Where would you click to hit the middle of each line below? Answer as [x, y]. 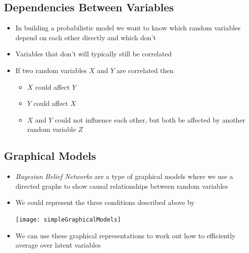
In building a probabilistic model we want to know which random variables [128, 28]
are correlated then [145, 70]
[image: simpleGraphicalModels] [68, 219]
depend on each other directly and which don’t [86, 37]
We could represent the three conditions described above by [105, 202]
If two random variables [51, 70]
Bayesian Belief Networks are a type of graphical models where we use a [124, 176]
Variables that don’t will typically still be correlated [94, 54]
